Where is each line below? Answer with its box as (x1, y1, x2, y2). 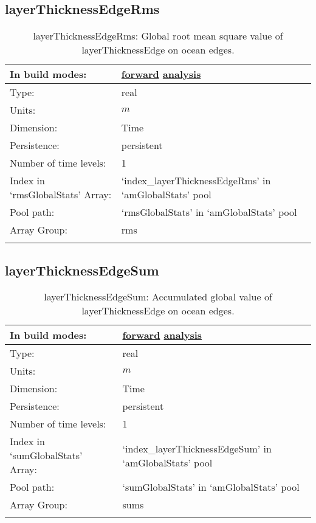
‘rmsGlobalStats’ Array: (10, 187, 112, 202)
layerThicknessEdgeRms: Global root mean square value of (33, 29, 283, 43)
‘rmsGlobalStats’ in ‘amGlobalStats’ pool (121, 205, 297, 220)
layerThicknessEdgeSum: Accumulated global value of (44, 289, 272, 304)
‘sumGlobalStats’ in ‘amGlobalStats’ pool (122, 480, 300, 494)
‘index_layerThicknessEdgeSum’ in (122, 441, 272, 455)
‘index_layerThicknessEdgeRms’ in (121, 173, 271, 188)
